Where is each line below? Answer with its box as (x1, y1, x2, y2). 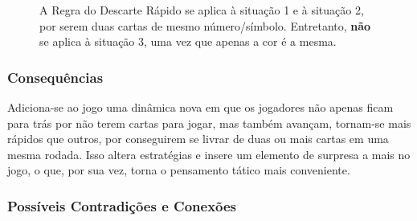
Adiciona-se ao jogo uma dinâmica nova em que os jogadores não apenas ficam (7, 99, 394, 115)
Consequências (7, 67, 104, 87)
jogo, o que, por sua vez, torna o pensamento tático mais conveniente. (7, 162, 350, 178)
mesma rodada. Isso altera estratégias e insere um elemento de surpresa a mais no (7, 145, 411, 162)
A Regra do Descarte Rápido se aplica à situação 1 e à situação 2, (39, 2, 364, 18)
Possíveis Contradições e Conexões (7, 195, 237, 215)
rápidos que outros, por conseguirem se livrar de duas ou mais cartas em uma (7, 130, 389, 147)
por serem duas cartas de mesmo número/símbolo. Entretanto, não (39, 17, 371, 34)
